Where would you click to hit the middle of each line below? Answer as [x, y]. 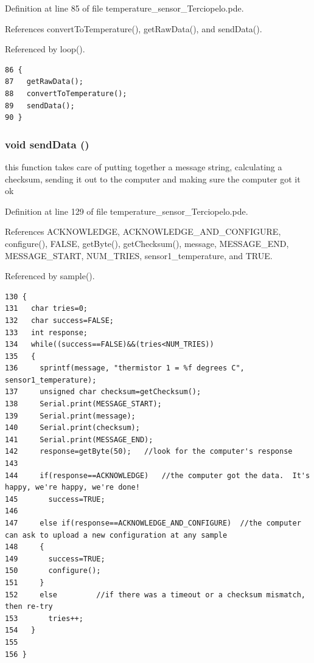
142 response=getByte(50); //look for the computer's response [149, 452]
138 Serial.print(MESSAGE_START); [83, 404]
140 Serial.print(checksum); [72, 428]
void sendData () [47, 144]
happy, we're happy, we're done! [72, 488]
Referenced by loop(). [45, 49]
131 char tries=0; [47, 309]
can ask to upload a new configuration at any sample [116, 535]
